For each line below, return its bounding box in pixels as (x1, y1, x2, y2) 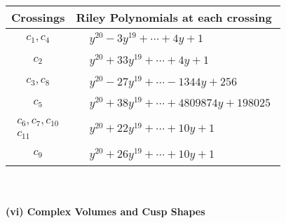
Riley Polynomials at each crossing (76, 9, 272, 25)
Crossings (11, 9, 65, 25)
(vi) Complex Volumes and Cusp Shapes (6, 204, 205, 219)
